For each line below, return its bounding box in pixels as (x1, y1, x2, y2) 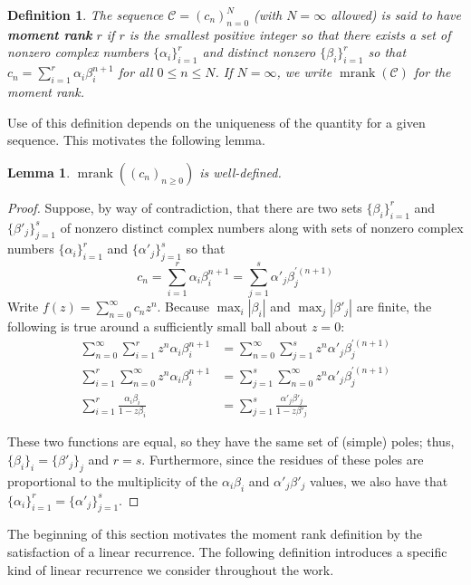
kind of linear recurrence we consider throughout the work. (7, 560, 334, 579)
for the (413, 62, 451, 82)
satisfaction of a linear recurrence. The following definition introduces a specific (7, 542, 447, 561)
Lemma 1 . (7, 162, 71, 181)
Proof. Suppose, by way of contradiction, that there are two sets (7, 197, 362, 216)
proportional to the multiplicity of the (7, 471, 218, 490)
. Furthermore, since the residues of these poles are (141, 450, 424, 469)
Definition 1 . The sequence (7, 5, 164, 24)
